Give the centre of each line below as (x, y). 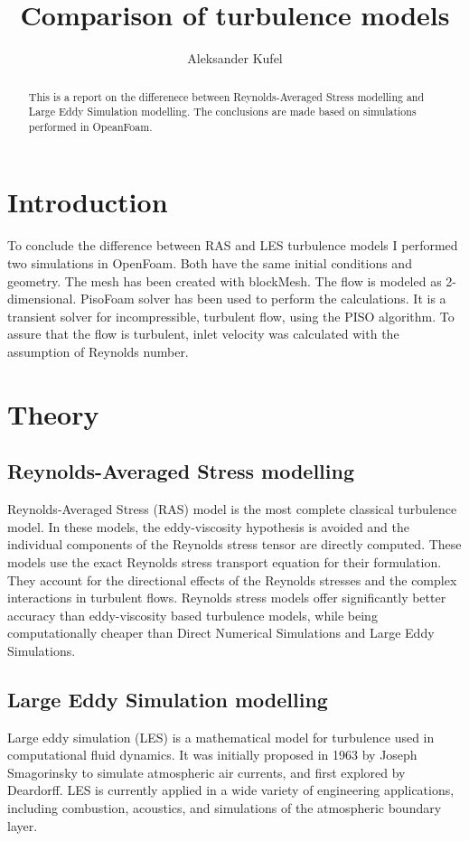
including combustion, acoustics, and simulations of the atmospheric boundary (225, 808)
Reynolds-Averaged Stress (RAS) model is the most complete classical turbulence (232, 509)
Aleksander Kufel (235, 58)
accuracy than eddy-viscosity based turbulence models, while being (192, 615)
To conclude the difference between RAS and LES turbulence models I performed (233, 245)
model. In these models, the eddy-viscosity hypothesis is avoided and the (209, 526)
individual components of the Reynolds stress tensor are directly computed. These (234, 544)
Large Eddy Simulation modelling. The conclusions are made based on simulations (222, 112)
